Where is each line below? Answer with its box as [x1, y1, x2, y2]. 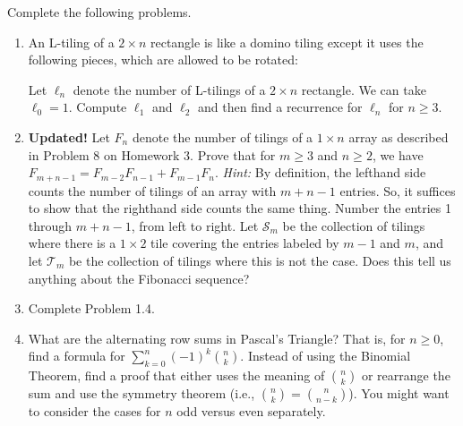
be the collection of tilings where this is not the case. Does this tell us [68, 251, 451, 269]
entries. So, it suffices [339, 181, 456, 200]
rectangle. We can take [301, 80, 426, 98]
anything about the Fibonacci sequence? [28, 268, 250, 287]
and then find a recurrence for [198, 98, 363, 116]
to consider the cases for [28, 402, 161, 421]
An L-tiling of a [28, 32, 115, 51]
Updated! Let [28, 127, 110, 146]
